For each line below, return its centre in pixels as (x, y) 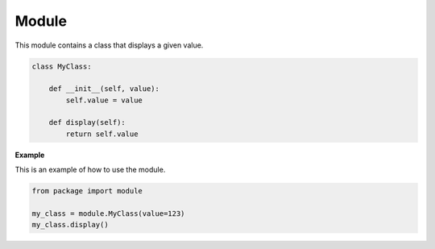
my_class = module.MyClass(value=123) (108, 214)
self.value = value (104, 100)
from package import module (87, 191)
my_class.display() (70, 225)
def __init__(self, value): (104, 89)
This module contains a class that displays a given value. (109, 45)
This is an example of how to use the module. (90, 170)
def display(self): (87, 122)
